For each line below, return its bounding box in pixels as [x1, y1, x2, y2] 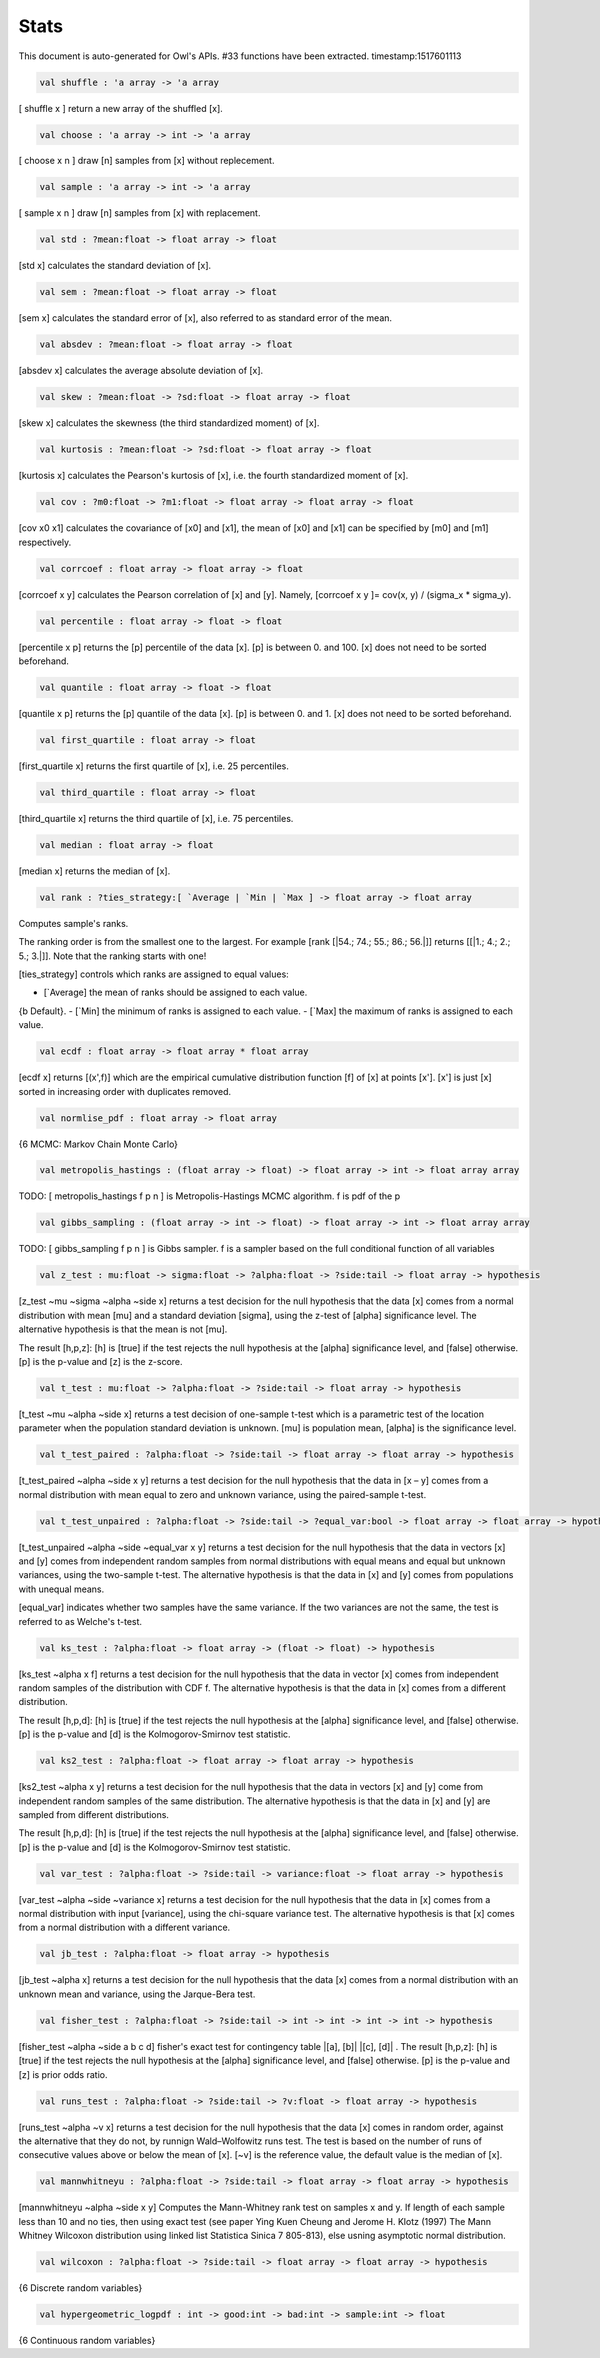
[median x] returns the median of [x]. [18, 865, 171, 877]
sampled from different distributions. [18, 1808, 170, 1820]
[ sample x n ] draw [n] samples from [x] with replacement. [18, 207, 261, 219]
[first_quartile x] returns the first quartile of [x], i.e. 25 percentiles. [18, 760, 289, 772]
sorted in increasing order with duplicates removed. [18, 1085, 232, 1097]
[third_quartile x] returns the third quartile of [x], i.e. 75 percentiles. [18, 812, 294, 824]
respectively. [18, 536, 72, 548]
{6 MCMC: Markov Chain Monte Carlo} [18, 1138, 179, 1150]
